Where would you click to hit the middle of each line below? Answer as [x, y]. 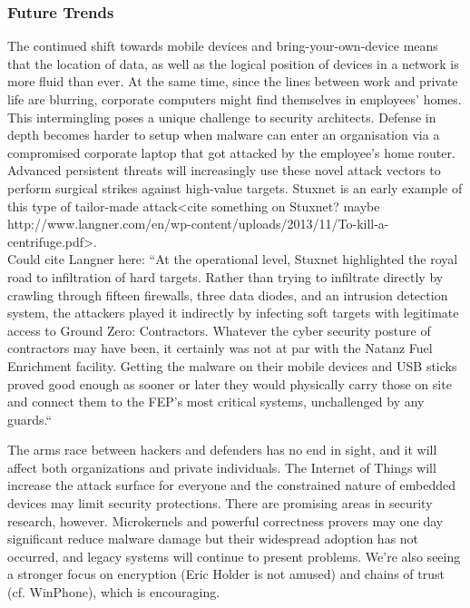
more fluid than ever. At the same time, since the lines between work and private [233, 81]
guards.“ [30, 419]
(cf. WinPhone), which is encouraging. [114, 592]
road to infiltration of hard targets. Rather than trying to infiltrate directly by [225, 276]
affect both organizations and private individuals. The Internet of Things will [222, 467]
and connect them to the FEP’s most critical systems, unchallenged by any [216, 402]
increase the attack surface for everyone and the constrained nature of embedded [231, 485]
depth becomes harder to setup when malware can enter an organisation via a [224, 135]
